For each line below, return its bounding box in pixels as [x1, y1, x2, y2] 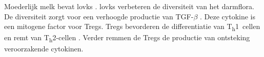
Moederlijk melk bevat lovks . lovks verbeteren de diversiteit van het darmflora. [4, 1, 254, 11]
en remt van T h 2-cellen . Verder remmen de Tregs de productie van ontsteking [4, 32, 250, 44]
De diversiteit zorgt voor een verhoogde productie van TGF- [4, 11, 194, 21]
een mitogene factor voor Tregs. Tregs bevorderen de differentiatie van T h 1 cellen [4, 21, 260, 33]
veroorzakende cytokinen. [4, 43, 84, 54]
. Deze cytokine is [200, 11, 255, 21]
